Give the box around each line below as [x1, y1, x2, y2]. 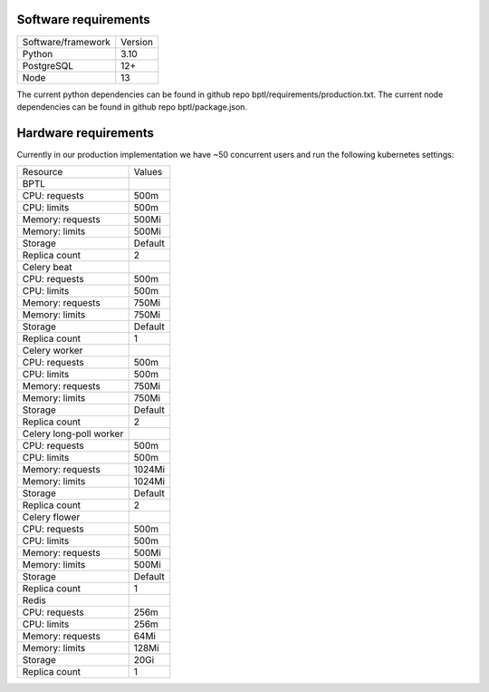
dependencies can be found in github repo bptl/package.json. [16, 101, 248, 112]
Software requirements [16, 12, 150, 27]
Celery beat [22, 261, 72, 274]
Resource [22, 166, 63, 179]
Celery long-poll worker [22, 427, 124, 440]
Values [133, 166, 163, 179]
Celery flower [22, 511, 81, 523]
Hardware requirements [16, 125, 154, 141]
